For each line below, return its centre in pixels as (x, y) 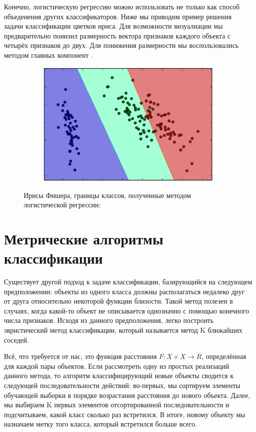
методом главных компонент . (49, 55)
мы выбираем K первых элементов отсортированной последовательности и (117, 405)
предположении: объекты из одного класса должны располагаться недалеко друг (124, 291)
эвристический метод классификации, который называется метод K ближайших (123, 330)
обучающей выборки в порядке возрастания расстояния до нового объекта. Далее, (127, 395)
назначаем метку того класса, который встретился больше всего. (101, 424)
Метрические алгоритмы (84, 238)
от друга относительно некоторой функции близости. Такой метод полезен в (119, 301)
